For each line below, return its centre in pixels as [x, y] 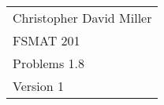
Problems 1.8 [49, 63]
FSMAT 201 [47, 40]
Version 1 [39, 86]
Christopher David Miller [82, 18]
